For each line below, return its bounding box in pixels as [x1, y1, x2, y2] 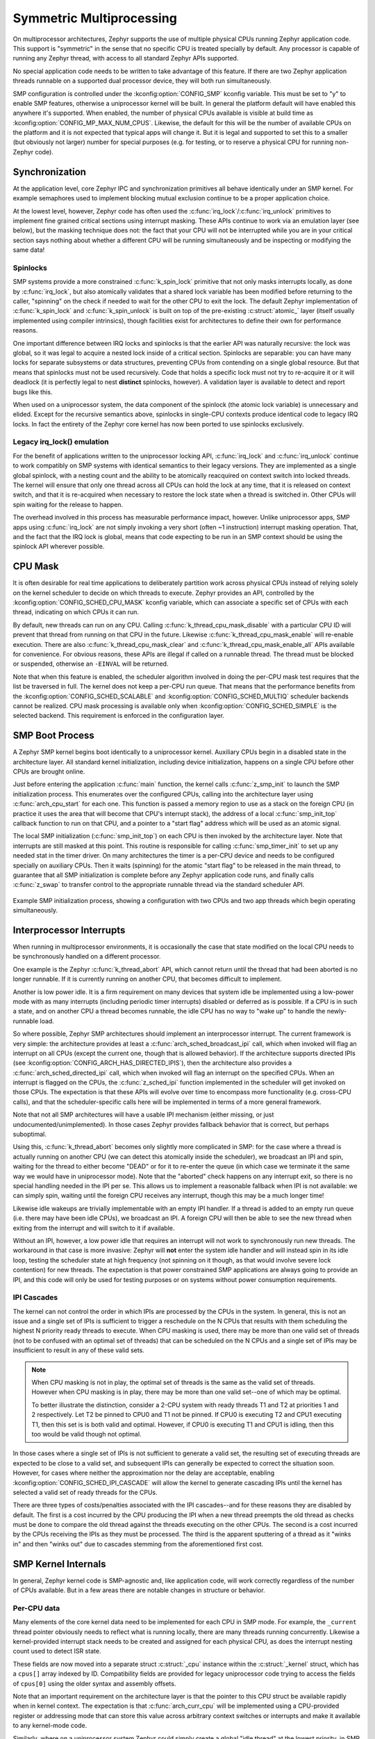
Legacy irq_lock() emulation [12, 437, 109, 447]
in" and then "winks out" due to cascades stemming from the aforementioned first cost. [12, 1539, 264, 1548]
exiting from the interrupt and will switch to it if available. [12, 1224, 175, 1232]
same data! [12, 246, 45, 254]
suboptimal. [12, 1130, 47, 1139]
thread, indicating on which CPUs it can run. [12, 608, 139, 616]
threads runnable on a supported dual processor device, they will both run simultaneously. [12, 77, 272, 85]
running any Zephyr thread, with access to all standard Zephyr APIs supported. [12, 54, 239, 63]
